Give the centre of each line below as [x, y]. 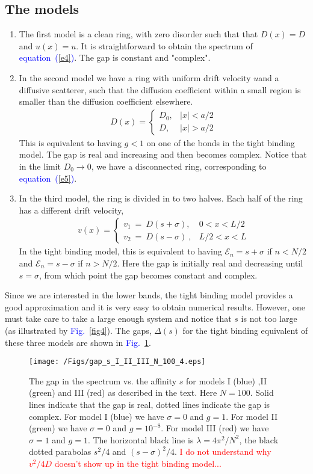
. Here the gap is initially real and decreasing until [210, 263]
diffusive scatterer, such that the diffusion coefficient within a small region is [160, 89]
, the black [259, 439]
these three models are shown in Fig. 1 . [78, 342]
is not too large [269, 319]
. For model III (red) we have [215, 428]
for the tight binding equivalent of [245, 330]
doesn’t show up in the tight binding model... [138, 463]
